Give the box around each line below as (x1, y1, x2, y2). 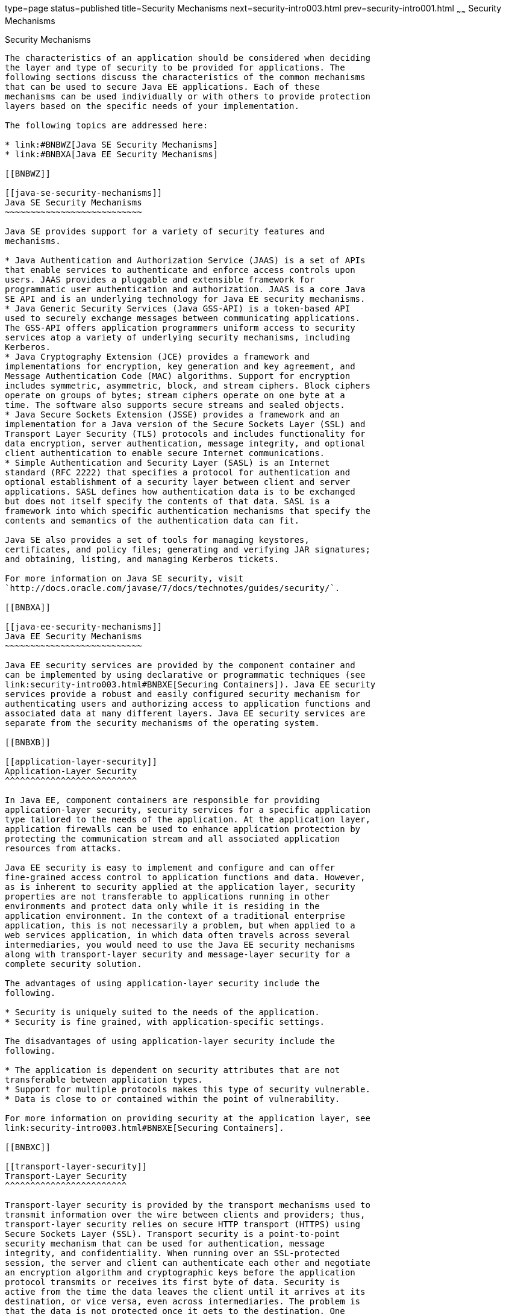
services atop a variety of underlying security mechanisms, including (5, 332, 351, 342)
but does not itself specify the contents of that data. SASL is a (5, 496, 330, 506)
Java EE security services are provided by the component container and (5, 660, 355, 670)
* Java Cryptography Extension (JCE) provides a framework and (5, 351, 310, 361)
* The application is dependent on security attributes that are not (5, 1065, 340, 1075)
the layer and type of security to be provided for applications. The (5, 62, 345, 72)
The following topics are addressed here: (5, 120, 208, 130)
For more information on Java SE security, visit (5, 573, 244, 583)
